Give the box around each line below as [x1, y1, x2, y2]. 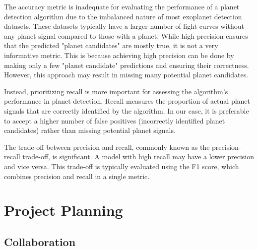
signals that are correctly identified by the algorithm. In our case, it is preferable [4, 105, 249, 116]
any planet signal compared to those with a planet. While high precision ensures [4, 30, 248, 41]
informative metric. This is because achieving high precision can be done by [4, 50, 234, 60]
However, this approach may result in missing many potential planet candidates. [4, 69, 249, 80]
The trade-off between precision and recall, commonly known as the [4, 141, 210, 152]
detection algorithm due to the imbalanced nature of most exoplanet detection [4, 11, 242, 21]
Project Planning [4, 200, 123, 220]
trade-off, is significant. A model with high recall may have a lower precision [22, 151, 254, 162]
